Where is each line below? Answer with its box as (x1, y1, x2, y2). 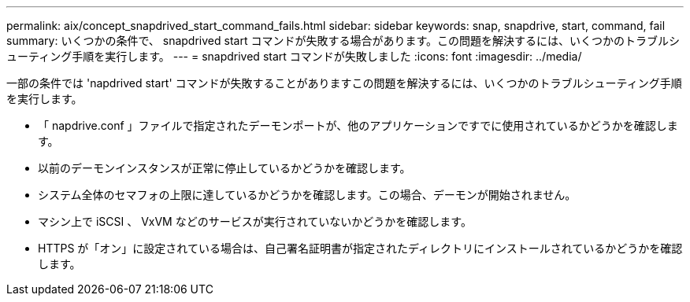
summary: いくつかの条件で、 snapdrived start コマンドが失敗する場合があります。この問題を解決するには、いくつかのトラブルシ (6, 34, 680, 47)
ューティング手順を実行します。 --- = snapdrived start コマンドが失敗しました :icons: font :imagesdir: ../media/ (6, 50, 582, 63)
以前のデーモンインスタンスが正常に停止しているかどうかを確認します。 (38, 161, 411, 175)
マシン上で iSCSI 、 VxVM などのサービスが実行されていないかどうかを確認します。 (38, 215, 472, 228)
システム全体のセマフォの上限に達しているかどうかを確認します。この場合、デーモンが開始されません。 (38, 188, 577, 201)
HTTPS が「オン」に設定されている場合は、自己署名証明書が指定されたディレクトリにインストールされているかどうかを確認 (38, 241, 683, 255)
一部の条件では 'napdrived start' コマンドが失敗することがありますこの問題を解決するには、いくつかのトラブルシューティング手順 (6, 76, 682, 90)
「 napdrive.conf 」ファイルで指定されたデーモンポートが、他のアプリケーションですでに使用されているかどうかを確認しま (38, 119, 678, 132)
